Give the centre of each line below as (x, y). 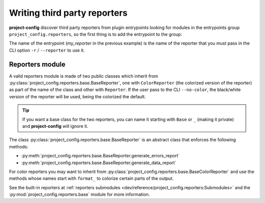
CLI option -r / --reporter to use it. (47, 50)
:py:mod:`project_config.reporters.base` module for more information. (79, 195)
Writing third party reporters (68, 13)
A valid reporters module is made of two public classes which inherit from (84, 76)
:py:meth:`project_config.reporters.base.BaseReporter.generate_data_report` (99, 163)
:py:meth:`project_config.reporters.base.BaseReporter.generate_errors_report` (101, 156)
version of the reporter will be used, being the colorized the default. (78, 96)
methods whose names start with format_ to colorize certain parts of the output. (91, 178)
